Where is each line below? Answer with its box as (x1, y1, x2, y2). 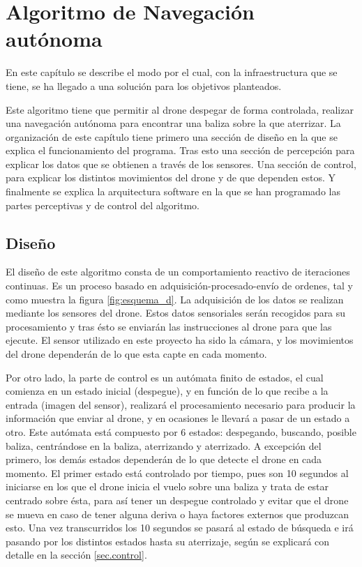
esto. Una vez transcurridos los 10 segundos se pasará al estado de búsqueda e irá (6, 520, 354, 535)
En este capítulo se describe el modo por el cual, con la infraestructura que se (6, 65, 338, 80)
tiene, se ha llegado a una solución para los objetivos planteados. (6, 78, 282, 93)
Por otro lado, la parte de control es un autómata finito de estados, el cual (6, 370, 324, 384)
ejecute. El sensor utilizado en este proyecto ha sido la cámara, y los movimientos (6, 333, 354, 347)
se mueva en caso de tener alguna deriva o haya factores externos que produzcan (6, 506, 349, 521)
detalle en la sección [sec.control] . (6, 547, 147, 562)
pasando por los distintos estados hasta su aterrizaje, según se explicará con (6, 534, 330, 548)
